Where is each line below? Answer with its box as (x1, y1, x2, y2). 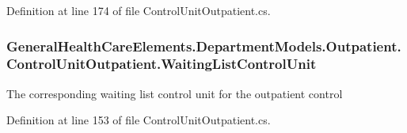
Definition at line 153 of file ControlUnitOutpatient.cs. (6, 112, 271, 128)
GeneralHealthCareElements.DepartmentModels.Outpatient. (6, 36, 401, 55)
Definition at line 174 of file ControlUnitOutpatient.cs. (6, 2, 271, 18)
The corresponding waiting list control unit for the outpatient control (6, 85, 343, 101)
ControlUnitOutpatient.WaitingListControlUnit (6, 54, 317, 74)
